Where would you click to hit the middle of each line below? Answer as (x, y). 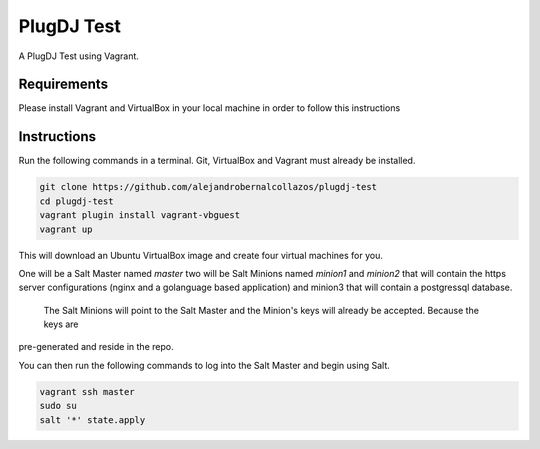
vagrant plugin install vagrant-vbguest (139, 215)
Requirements (63, 84)
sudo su (58, 406)
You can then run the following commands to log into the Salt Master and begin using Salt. (204, 365)
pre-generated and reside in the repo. (96, 347)
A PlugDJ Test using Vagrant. (79, 56)
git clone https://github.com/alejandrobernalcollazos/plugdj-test (208, 187)
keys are (61, 324)
